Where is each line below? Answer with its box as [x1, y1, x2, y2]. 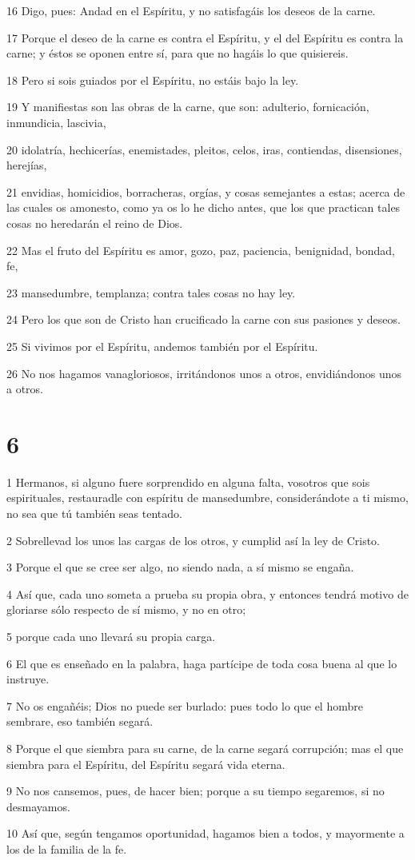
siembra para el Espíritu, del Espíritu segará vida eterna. [6, 755, 285, 772]
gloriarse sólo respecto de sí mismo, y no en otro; [6, 601, 246, 618]
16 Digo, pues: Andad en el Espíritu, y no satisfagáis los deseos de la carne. [6, 2, 376, 18]
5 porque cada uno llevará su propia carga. [6, 627, 216, 644]
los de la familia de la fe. [6, 840, 127, 857]
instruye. [6, 671, 50, 687]
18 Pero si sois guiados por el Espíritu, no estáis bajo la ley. [6, 71, 299, 88]
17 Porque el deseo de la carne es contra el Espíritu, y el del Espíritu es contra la [6, 29, 404, 46]
